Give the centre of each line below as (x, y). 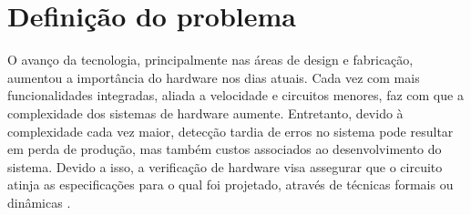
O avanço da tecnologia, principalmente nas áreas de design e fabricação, (210, 60)
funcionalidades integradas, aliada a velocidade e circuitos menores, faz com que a (235, 95)
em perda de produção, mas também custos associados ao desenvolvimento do (225, 149)
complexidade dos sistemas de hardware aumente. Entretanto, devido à (205, 113)
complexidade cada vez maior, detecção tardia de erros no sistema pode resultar (230, 131)
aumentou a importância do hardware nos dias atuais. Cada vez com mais (214, 77)
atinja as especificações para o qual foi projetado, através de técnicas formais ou (230, 184)
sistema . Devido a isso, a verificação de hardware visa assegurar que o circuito (225, 166)
